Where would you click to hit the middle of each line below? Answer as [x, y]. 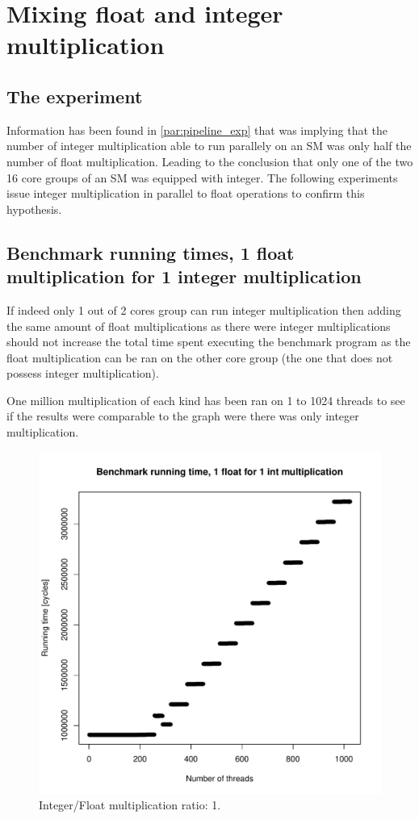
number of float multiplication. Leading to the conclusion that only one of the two [210, 161]
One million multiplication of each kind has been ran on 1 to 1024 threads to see [206, 400]
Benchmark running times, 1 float [151, 252]
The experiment [75, 96]
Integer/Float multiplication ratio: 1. [130, 805]
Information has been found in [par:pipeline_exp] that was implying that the [197, 130]
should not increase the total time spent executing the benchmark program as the [209, 342]
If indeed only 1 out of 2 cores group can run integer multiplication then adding [204, 309]
